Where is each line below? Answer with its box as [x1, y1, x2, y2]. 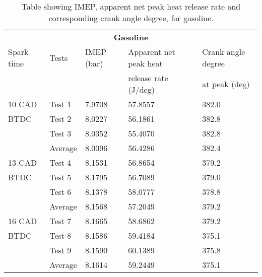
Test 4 [49, 157, 72, 168]
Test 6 [49, 186, 72, 197]
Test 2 [49, 113, 72, 124]
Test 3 [49, 127, 72, 139]
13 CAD [8, 157, 37, 168]
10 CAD [8, 98, 37, 110]
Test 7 [49, 215, 72, 227]
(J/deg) [128, 84, 155, 95]
